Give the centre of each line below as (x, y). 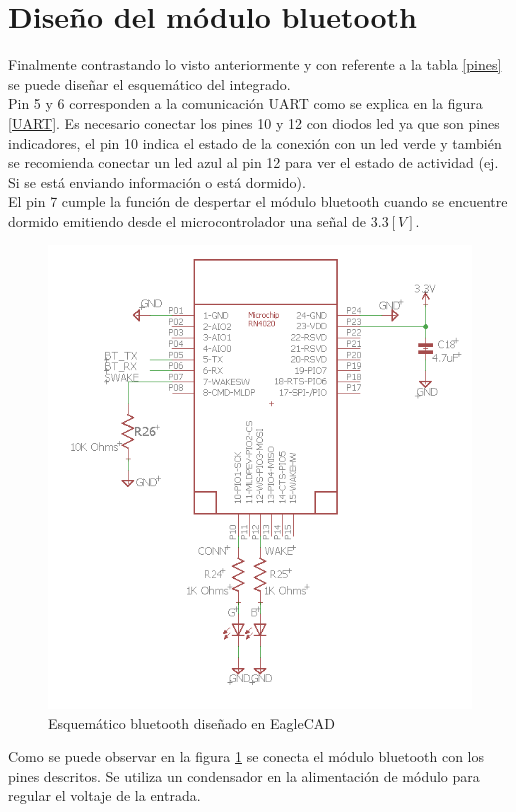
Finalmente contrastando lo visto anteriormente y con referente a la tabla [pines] (255, 64)
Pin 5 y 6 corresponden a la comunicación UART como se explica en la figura (245, 103)
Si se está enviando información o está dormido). (157, 181)
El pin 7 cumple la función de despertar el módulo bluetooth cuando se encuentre (258, 201)
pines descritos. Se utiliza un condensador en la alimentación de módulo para (244, 775)
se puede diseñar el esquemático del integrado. (149, 83)
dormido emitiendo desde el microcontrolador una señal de (187, 220)
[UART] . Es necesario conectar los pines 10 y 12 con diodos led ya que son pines (254, 122)
